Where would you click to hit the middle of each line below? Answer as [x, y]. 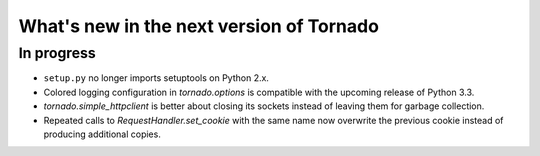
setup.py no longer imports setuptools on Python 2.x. [156, 78]
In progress [57, 53]
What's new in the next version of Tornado [199, 26]
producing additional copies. [102, 134]
